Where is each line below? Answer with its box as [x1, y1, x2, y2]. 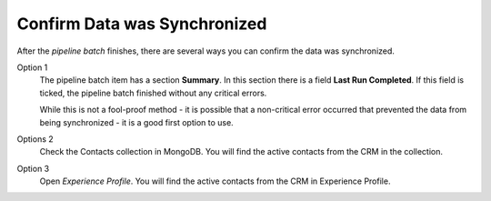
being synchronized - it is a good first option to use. [39, 116, 234, 127]
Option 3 [16, 163, 50, 174]
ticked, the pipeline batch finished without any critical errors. [39, 87, 267, 98]
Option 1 [16, 62, 48, 73]
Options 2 [16, 133, 54, 145]
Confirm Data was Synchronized [16, 14, 267, 34]
